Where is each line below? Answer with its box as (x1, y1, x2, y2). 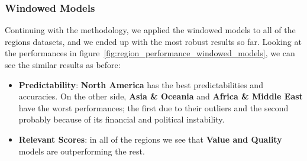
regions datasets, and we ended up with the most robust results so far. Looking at (5, 35, 302, 47)
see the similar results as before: (5, 59, 121, 70)
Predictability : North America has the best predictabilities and (18, 78, 263, 91)
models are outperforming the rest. (18, 144, 145, 157)
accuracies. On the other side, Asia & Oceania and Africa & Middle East (18, 90, 303, 102)
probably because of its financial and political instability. (18, 113, 225, 125)
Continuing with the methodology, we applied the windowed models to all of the (5, 24, 296, 36)
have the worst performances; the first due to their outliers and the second (18, 101, 289, 114)
